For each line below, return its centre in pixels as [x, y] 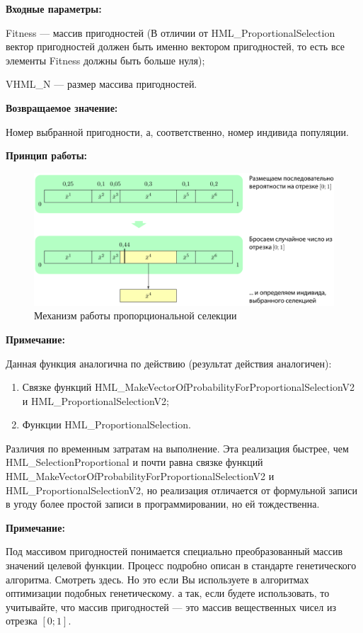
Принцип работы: [47, 155]
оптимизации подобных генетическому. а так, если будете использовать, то [168, 593]
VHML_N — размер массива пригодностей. [102, 84]
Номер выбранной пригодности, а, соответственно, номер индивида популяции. [177, 131]
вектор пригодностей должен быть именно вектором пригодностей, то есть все [175, 46]
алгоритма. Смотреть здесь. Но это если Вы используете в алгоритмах [157, 579]
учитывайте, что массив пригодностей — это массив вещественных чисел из [171, 606]
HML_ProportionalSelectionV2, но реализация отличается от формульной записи [181, 490]
